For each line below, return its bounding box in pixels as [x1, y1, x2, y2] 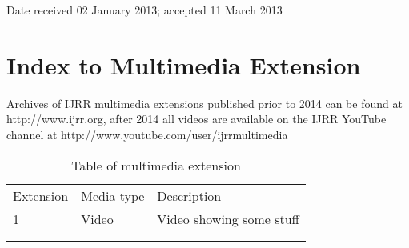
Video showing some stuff [157, 209, 299, 228]
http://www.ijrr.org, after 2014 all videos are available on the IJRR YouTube [6, 110, 387, 127]
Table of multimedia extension [71, 155, 241, 174]
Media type [81, 186, 145, 205]
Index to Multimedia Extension [6, 48, 361, 81]
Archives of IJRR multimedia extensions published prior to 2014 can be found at [6, 94, 403, 111]
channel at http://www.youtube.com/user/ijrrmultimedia [6, 126, 288, 142]
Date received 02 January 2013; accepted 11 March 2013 [6, 2, 283, 18]
